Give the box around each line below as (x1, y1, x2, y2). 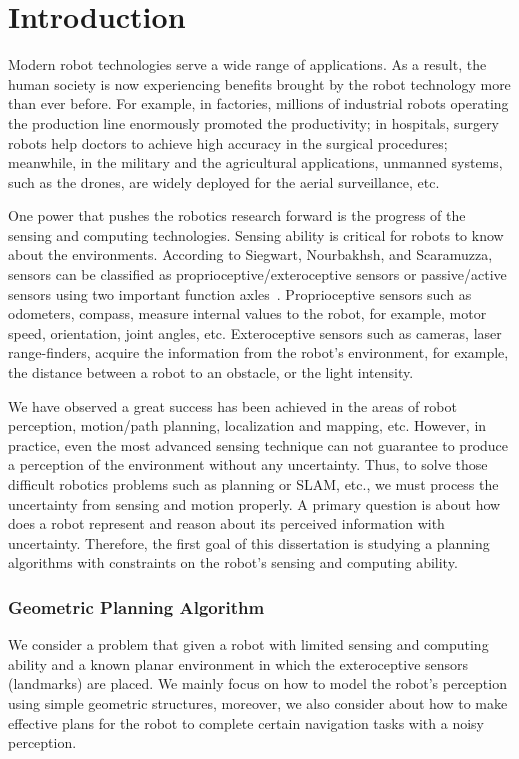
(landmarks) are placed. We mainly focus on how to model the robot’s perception (8, 673, 507, 694)
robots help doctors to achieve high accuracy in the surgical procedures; (8, 132, 448, 153)
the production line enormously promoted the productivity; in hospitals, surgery (8, 112, 500, 133)
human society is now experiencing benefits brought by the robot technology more (8, 73, 511, 94)
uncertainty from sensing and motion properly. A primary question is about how (8, 493, 501, 514)
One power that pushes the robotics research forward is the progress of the (8, 205, 466, 226)
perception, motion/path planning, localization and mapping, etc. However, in (8, 415, 487, 436)
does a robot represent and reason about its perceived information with (8, 513, 445, 534)
